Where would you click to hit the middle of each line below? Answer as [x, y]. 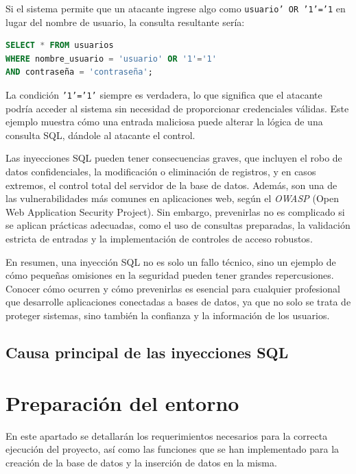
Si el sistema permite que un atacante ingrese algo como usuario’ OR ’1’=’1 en [176, 8]
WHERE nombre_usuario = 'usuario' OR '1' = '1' [111, 59]
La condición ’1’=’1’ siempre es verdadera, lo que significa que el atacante [164, 95]
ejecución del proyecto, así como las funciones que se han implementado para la [173, 449]
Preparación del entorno [122, 402]
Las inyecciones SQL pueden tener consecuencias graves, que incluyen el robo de [174, 158]
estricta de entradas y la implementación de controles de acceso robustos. [159, 239]
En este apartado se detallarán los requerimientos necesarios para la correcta [167, 435]
